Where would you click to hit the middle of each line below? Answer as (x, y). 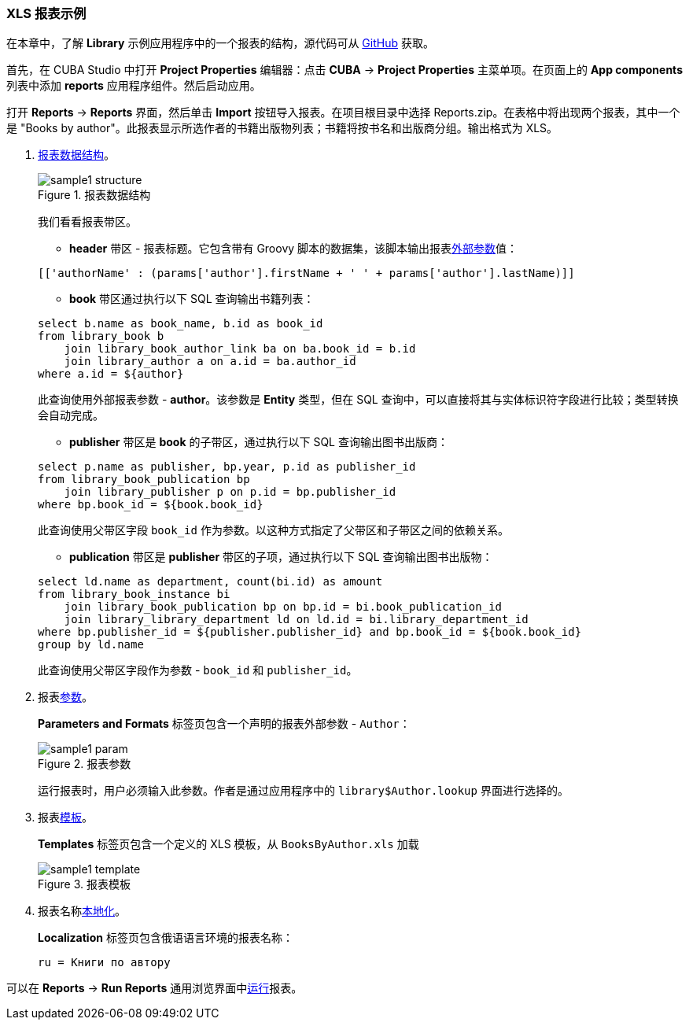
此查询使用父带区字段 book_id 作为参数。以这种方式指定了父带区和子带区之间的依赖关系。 (273, 530)
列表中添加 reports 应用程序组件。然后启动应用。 (134, 86)
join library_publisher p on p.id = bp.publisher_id (230, 492)
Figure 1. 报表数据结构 (94, 195)
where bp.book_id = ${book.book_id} (151, 505)
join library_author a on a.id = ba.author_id (210, 362)
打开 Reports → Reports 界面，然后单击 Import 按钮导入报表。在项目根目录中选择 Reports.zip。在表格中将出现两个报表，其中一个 (343, 113)
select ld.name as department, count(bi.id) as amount (210, 582)
